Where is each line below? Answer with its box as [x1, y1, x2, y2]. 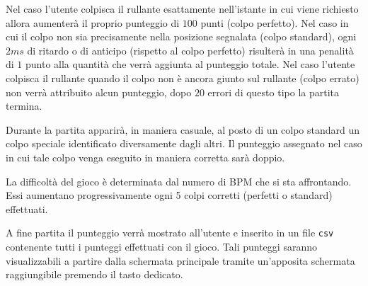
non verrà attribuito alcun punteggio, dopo [6, 84, 192, 99]
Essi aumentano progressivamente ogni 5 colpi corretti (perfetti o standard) [6, 188, 333, 202]
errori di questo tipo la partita [207, 84, 339, 99]
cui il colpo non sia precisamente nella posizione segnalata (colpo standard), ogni [6, 29, 357, 44]
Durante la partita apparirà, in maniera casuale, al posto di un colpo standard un [6, 122, 360, 137]
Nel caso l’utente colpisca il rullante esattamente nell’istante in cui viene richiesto [6, 1, 359, 16]
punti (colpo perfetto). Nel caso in [200, 15, 349, 30]
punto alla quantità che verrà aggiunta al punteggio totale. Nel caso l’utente [25, 57, 355, 71]
